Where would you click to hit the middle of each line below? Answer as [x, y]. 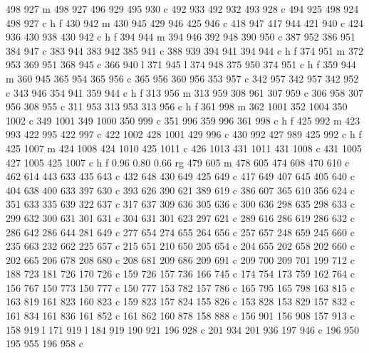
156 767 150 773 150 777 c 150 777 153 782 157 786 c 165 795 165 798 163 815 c [180, 287]
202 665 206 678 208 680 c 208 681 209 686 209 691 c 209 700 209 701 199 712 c [180, 259]
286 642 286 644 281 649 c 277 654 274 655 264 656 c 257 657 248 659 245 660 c [180, 232]
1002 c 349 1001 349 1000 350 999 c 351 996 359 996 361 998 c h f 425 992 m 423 [183, 120]
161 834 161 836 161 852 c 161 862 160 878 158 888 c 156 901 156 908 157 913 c [180, 316]
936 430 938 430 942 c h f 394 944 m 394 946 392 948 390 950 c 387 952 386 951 [181, 37]
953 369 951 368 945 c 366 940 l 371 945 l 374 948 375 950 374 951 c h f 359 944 [181, 64]
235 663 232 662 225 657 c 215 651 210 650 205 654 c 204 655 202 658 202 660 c [180, 246]
